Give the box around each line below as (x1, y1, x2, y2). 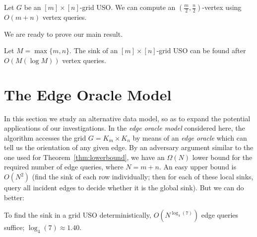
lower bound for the (192, 152, 253, 162)
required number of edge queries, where (4, 161, 124, 172)
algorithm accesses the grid (4, 132, 86, 143)
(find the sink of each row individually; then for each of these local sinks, (32, 171, 254, 182)
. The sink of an (69, 45, 118, 56)
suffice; (4, 222, 25, 233)
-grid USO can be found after (156, 45, 246, 56)
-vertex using (202, 2, 242, 12)
